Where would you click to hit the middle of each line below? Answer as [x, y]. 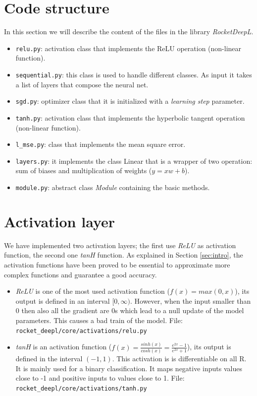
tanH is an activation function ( [64, 347]
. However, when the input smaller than [190, 300]
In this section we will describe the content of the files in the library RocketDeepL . [129, 32]
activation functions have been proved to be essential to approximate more [117, 264]
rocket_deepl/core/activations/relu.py [81, 331]
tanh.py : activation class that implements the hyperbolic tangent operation [130, 117]
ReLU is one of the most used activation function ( [93, 291]
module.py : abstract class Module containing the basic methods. [113, 187]
